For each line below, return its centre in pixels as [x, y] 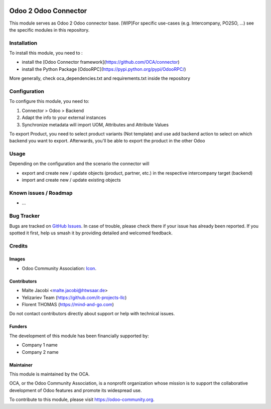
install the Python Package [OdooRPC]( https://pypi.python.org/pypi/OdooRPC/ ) [104, 69]
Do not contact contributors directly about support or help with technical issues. [92, 314]
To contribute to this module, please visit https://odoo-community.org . [82, 399]
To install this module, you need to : [46, 53]
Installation [23, 43]
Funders [18, 327]
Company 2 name [40, 352]
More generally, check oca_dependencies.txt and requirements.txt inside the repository [100, 78]
